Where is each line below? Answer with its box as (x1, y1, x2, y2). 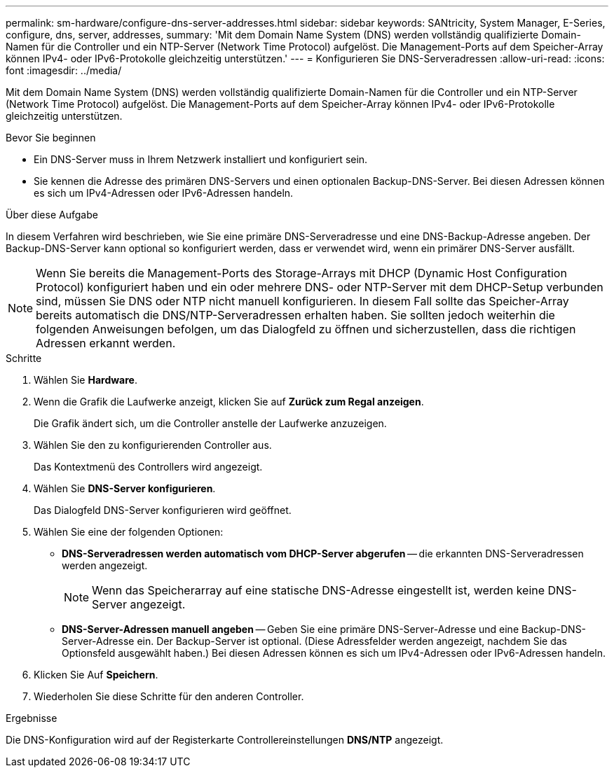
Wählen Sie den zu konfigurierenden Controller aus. (34, 439, 272, 451)
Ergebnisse (6, 712, 57, 724)
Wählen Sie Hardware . (34, 374, 137, 386)
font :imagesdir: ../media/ (6, 64, 122, 76)
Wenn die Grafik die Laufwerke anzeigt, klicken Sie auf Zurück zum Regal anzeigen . (34, 396, 424, 408)
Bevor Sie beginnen (6, 132, 96, 144)
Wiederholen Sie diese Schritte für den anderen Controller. (34, 690, 304, 702)
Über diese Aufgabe (6, 209, 98, 221)
